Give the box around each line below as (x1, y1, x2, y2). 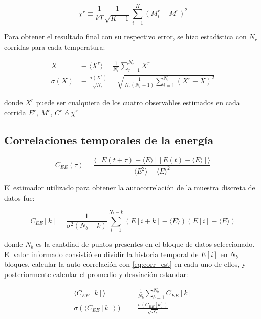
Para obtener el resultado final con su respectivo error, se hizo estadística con (4, 31, 247, 42)
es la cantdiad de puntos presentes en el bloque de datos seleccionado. (36, 239, 255, 249)
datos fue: (4, 193, 35, 203)
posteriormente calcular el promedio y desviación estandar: (4, 268, 188, 279)
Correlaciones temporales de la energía (4, 132, 214, 148)
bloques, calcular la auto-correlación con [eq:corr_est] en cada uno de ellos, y (4, 259, 246, 269)
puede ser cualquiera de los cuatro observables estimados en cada (36, 97, 240, 108)
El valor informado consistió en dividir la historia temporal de (4, 248, 199, 259)
